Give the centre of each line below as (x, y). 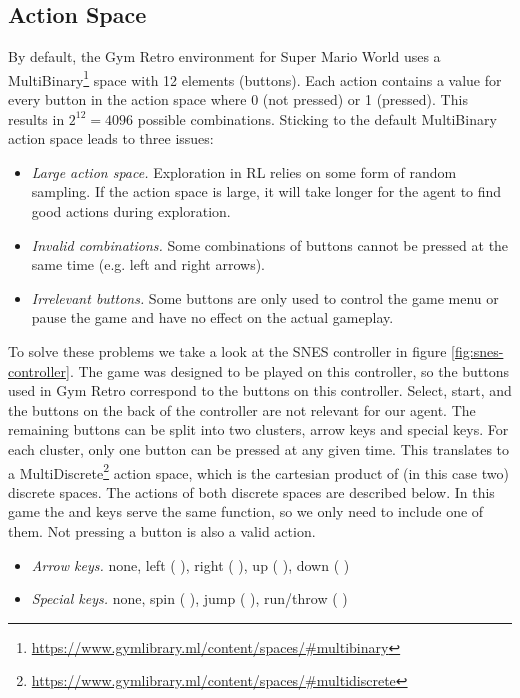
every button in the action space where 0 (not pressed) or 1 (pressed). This (238, 99)
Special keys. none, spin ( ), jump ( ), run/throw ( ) (189, 598)
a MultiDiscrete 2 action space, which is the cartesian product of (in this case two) (258, 471)
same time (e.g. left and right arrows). (148, 264)
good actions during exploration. (131, 211)
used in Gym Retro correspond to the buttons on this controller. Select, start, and (260, 390)
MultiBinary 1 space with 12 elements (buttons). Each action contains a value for (255, 78)
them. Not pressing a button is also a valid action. (162, 530)
